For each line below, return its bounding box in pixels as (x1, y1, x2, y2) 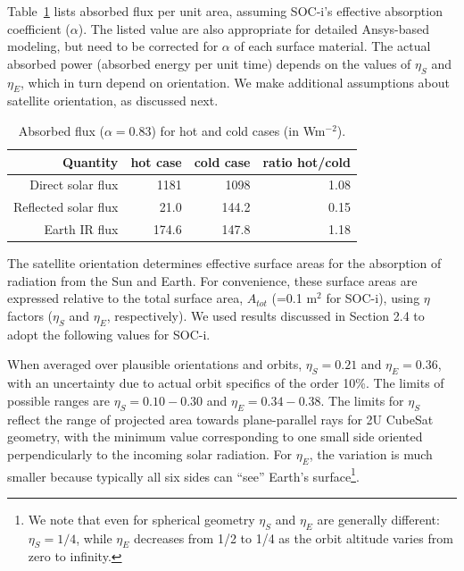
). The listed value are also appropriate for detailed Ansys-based (78, 19, 430, 38)
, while (76, 528, 112, 547)
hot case (130, 152, 182, 171)
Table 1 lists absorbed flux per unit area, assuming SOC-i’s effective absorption (7, 2, 443, 20)
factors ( (7, 306, 54, 324)
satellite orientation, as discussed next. (7, 91, 219, 110)
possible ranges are (7, 390, 111, 409)
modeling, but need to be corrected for (7, 37, 219, 55)
